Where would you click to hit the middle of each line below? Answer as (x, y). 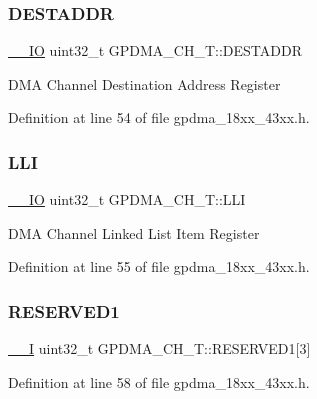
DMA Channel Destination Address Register (144, 83)
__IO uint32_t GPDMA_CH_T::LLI (127, 199)
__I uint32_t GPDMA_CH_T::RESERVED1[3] (159, 348)
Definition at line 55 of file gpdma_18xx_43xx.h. (159, 266)
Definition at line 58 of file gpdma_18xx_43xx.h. (159, 381)
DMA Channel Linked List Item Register (134, 232)
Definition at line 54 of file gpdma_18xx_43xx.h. (159, 117)
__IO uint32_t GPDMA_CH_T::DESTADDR (155, 50)
